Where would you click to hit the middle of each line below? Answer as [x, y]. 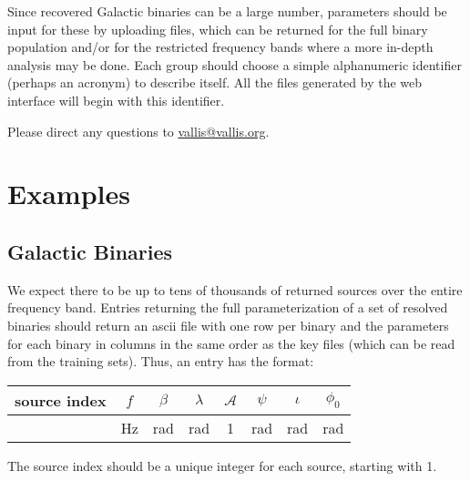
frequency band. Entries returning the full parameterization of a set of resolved [228, 307]
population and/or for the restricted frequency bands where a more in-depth [220, 47]
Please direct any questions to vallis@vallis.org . [138, 131]
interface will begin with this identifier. [116, 100]
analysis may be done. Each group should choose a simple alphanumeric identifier [235, 64]
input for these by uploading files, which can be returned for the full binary [218, 29]
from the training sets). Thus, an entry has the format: [161, 361]
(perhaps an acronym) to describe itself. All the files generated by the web [215, 82]
